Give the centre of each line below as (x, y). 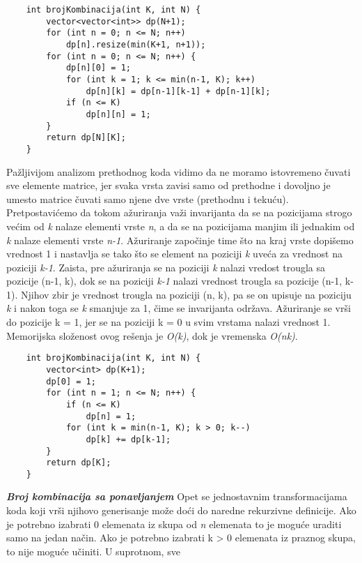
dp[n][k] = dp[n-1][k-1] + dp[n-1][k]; (178, 91)
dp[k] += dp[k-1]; (128, 439)
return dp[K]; (79, 463)
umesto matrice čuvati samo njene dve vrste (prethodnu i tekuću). (148, 198)
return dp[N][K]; (86, 138)
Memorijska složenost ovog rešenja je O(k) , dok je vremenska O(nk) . (152, 335)
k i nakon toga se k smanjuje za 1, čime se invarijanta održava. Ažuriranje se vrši (179, 308)
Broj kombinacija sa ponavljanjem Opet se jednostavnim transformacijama (177, 496)
